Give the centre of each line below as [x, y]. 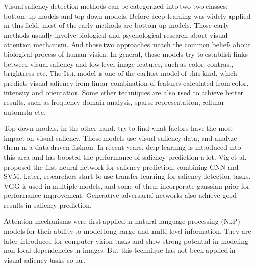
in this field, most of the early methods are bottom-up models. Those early [116, 25]
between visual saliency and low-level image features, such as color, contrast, [119, 63]
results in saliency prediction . [48, 205]
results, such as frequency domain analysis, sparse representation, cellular [114, 102]
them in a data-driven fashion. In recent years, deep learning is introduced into [123, 147]
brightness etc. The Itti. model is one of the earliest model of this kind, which [121, 73]
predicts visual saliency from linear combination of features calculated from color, [126, 83]
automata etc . [25, 111]
